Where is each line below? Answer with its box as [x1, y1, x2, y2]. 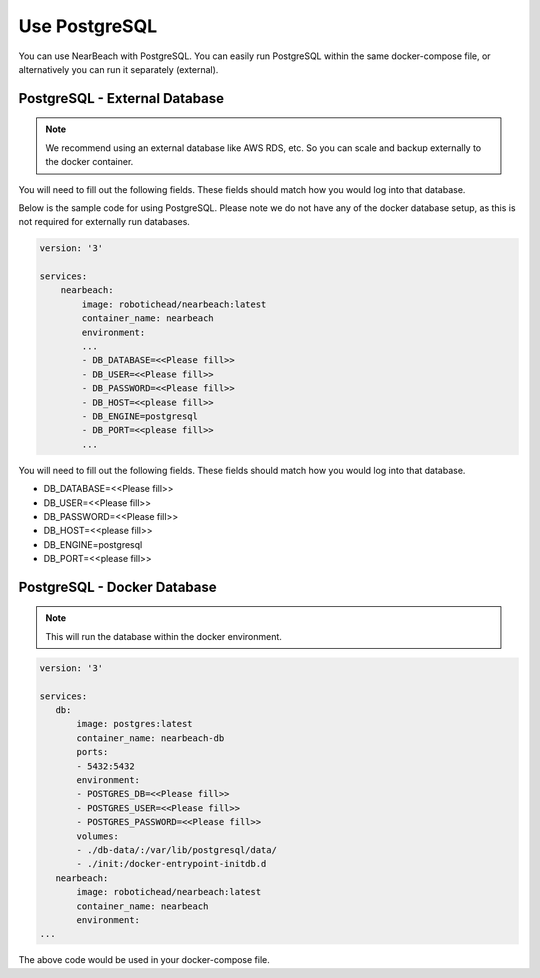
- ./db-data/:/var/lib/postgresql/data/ [76, 844, 277, 855]
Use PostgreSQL [18, 15, 158, 37]
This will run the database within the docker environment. [45, 630, 282, 642]
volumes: [76, 830, 120, 842]
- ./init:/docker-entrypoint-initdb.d [76, 858, 267, 870]
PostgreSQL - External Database [18, 90, 225, 107]
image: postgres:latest [76, 718, 194, 730]
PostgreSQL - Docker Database [18, 578, 217, 595]
